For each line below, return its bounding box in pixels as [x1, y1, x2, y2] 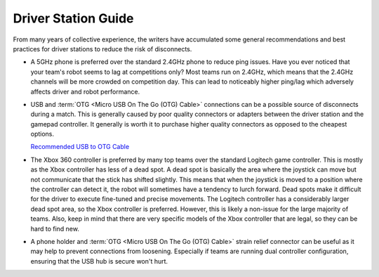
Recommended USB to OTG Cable [30, 143, 130, 151]
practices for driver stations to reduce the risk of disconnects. [13, 44, 192, 53]
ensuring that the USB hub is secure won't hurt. [30, 257, 168, 265]
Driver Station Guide [13, 11, 134, 26]
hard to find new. [30, 224, 80, 233]
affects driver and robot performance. [30, 87, 140, 96]
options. [30, 130, 55, 138]
